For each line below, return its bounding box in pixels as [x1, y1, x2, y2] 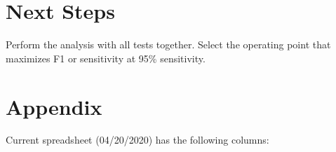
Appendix [6, 92, 102, 120]
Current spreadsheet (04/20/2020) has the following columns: [6, 132, 269, 147]
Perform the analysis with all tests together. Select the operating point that [6, 37, 331, 52]
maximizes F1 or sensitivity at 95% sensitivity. [6, 50, 206, 65]
